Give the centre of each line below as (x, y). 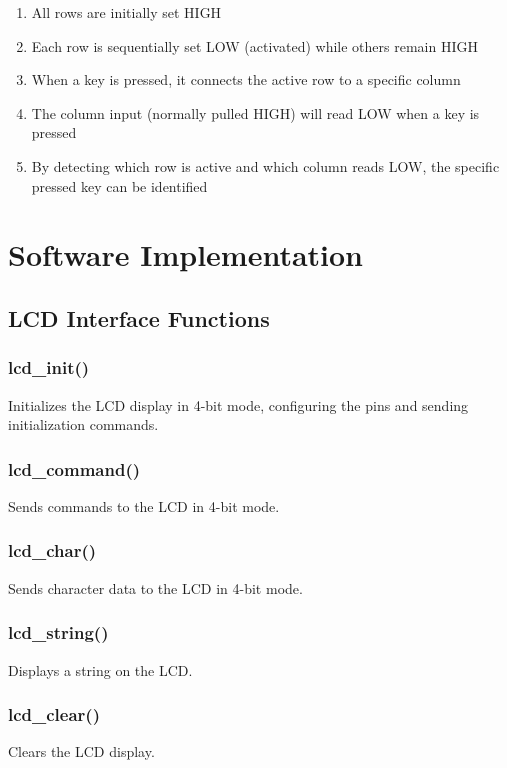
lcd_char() (52, 550)
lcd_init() (49, 367)
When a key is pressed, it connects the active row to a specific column (246, 79)
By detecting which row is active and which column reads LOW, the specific (265, 165)
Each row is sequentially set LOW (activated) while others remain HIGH (254, 45)
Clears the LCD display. (81, 751)
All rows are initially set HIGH (126, 12)
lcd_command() (74, 468)
